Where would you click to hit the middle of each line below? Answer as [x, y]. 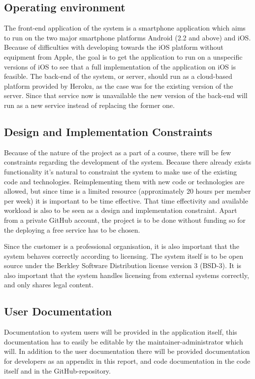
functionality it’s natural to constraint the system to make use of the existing [121, 171]
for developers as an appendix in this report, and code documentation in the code [127, 361]
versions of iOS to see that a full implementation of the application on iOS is [120, 66]
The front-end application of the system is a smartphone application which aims [125, 28]
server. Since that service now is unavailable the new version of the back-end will [126, 95]
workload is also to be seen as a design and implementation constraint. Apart [121, 210]
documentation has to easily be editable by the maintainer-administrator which [124, 341]
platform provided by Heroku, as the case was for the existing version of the [119, 86]
